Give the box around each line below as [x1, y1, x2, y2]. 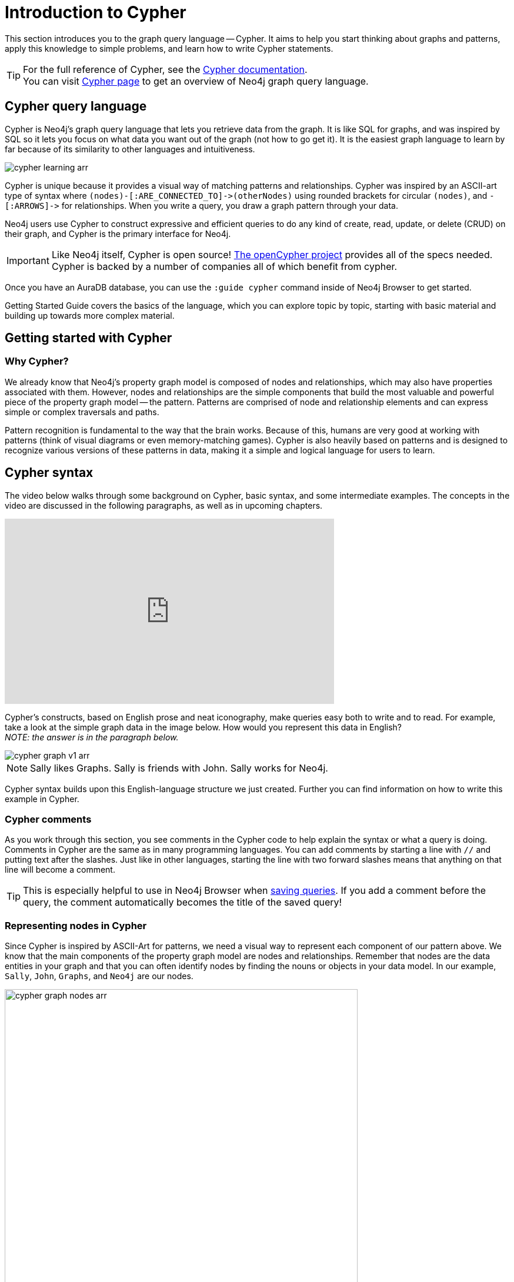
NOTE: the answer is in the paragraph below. [5, 732, 179, 742]
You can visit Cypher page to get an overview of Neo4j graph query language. [23, 75, 369, 87]
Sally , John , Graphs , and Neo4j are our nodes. [5, 971, 193, 981]
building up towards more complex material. [5, 310, 175, 320]
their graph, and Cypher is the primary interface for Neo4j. [5, 228, 231, 239]
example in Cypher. [5, 793, 79, 804]
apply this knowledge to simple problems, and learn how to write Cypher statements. [5, 43, 333, 54]
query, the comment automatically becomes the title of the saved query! [23, 896, 342, 909]
